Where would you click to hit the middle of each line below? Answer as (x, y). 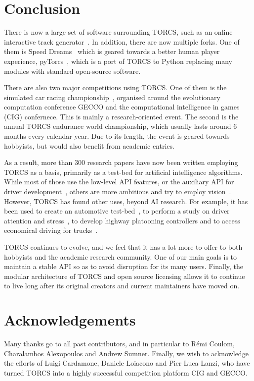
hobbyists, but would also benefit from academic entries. (89, 145)
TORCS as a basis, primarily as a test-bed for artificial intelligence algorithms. (123, 172)
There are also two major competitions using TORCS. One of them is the (115, 87)
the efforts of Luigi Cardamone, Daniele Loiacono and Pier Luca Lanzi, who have (127, 363)
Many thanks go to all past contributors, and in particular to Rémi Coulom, (119, 344)
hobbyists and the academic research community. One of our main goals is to (121, 256)
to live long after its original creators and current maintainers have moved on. (122, 286)
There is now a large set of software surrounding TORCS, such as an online (118, 32)
